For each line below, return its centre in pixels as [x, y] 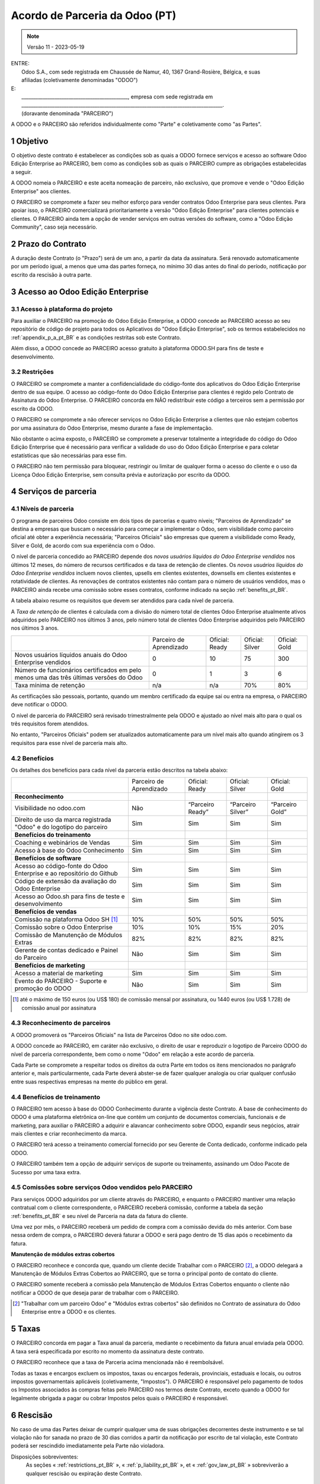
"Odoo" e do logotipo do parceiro [61, 827]
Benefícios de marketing [50, 966]
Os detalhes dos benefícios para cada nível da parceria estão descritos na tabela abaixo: [119, 770]
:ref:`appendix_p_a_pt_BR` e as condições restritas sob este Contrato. [96, 337]
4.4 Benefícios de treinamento [56, 1097]
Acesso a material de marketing [59, 974]
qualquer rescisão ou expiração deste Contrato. [84, 1473]
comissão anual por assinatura [59, 1008]
